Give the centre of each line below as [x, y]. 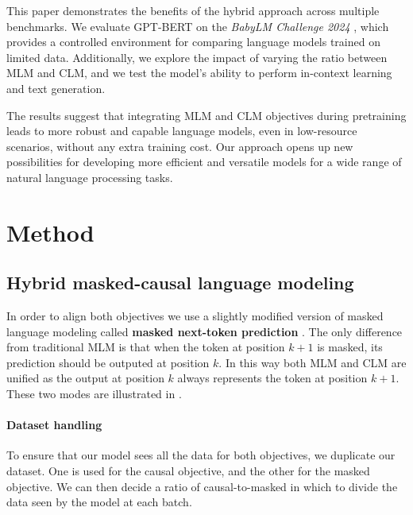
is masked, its [350, 347]
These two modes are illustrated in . [94, 394]
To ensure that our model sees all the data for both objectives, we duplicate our [201, 455]
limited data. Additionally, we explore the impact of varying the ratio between [197, 57]
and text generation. [56, 88]
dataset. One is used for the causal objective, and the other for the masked [188, 471]
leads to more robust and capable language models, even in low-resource [182, 131]
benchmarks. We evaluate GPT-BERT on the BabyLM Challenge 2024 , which [198, 26]
